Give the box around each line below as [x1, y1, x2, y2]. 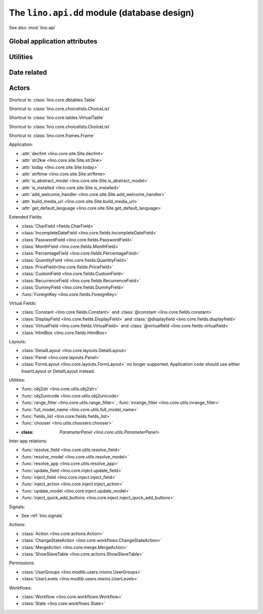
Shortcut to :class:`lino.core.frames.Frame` [9, 133, 95, 139]
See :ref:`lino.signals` [21, 513, 64, 518]
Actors [9, 84, 30, 92]
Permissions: [9, 560, 35, 566]
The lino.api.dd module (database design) [9, 7, 194, 18]
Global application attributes [9, 37, 97, 46]
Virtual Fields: [9, 300, 37, 306]
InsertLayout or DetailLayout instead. [21, 368, 95, 374]
